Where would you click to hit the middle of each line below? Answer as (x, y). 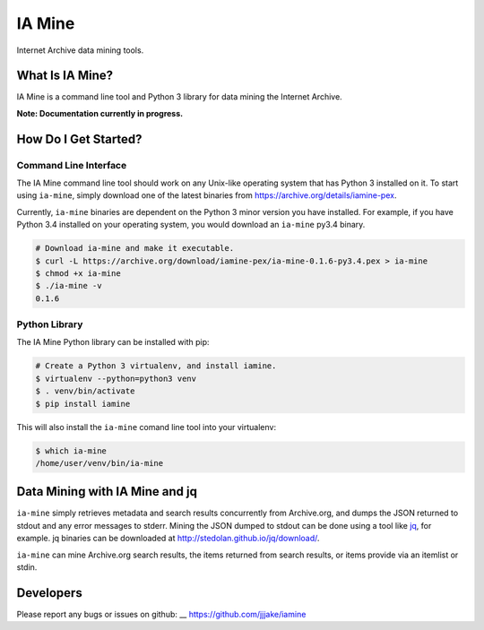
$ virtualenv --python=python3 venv (116, 378)
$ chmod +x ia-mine (78, 273)
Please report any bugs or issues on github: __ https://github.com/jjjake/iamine (161, 614)
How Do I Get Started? (79, 139)
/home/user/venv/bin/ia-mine (99, 463)
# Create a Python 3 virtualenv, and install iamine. (156, 366)
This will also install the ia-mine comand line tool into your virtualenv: (147, 427)
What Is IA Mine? (65, 76)
